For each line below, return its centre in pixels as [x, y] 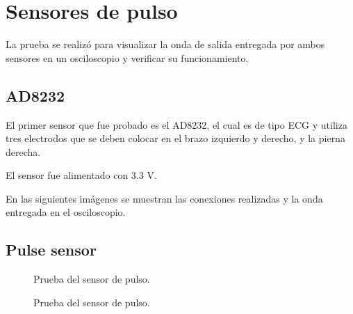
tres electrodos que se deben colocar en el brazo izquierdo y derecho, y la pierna [175, 138]
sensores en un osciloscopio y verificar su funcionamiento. [127, 57]
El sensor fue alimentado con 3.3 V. [81, 175]
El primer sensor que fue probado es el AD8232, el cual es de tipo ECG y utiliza [176, 124]
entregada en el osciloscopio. [66, 212]
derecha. [23, 151]
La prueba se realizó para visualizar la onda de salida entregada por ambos [165, 44]
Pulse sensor [51, 250]
